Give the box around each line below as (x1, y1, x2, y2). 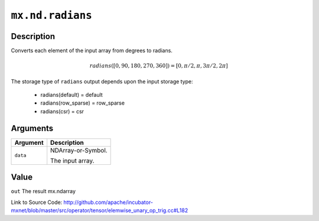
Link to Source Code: (11, 199, 63, 206)
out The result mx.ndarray (11, 188, 76, 195)
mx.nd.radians (11, 9, 93, 22)
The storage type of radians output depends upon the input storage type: (11, 77, 193, 85)
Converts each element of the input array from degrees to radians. (11, 47, 172, 54)
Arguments (11, 123, 54, 133)
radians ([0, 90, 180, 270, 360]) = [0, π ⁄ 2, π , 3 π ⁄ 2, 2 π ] (89, 63, 229, 69)
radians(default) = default (40, 92, 103, 99)
